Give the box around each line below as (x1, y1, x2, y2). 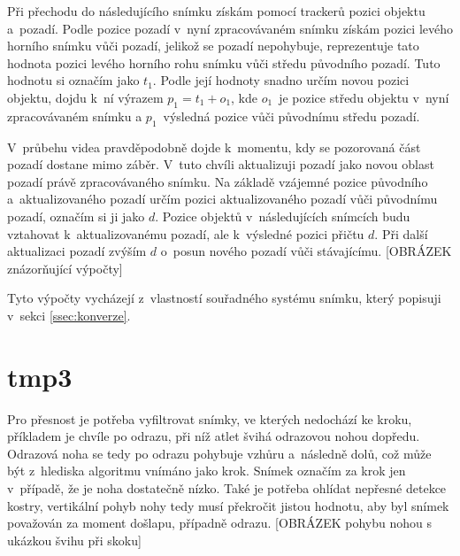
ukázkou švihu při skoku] (7, 530, 142, 549)
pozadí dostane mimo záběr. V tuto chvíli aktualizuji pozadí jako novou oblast (7, 155, 434, 174)
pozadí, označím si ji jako (7, 206, 145, 225)
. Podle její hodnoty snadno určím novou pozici (152, 71, 410, 89)
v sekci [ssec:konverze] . (7, 305, 131, 324)
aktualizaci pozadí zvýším (7, 242, 147, 260)
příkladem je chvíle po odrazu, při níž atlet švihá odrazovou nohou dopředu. (7, 427, 420, 445)
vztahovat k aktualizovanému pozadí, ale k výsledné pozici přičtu (7, 224, 364, 243)
